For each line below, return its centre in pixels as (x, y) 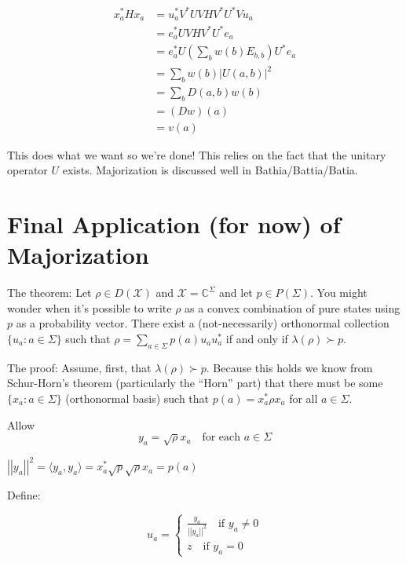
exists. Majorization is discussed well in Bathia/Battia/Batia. (210, 170)
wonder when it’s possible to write (90, 307)
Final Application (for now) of (174, 224)
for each (221, 438)
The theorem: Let (49, 292)
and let (236, 292)
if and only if (257, 338)
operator (27, 170)
